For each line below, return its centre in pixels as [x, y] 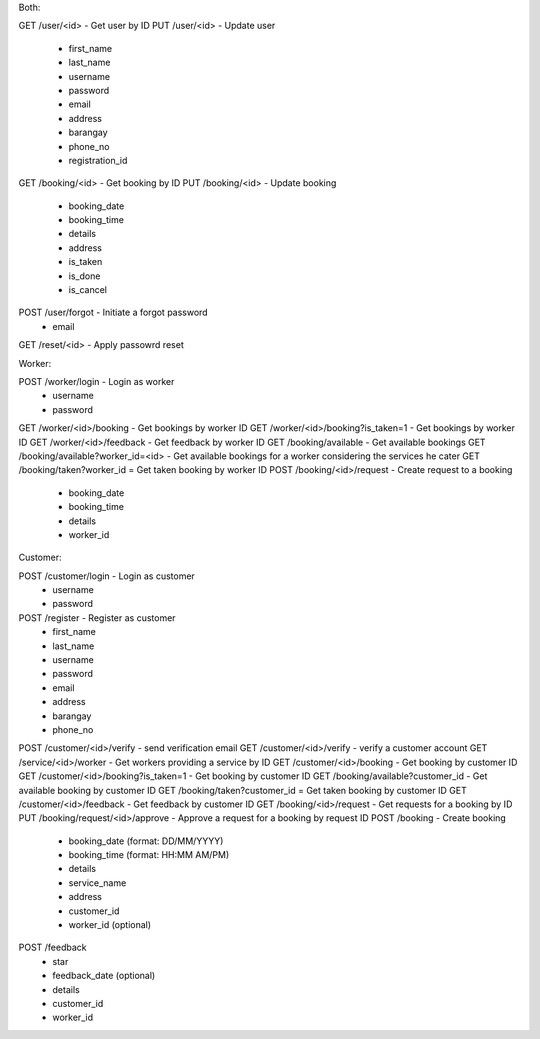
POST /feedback [52, 947]
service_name [97, 882]
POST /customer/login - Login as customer [106, 576]
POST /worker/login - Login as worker [96, 381]
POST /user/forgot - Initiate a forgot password [113, 312]
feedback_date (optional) [104, 976]
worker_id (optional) [110, 925]
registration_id [98, 160]
